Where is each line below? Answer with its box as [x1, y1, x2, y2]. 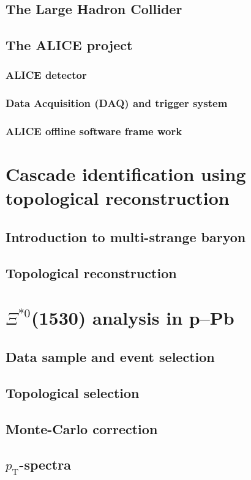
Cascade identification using [6, 161, 246, 186]
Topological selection [6, 383, 140, 402]
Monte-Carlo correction [6, 419, 158, 438]
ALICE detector [6, 67, 87, 83]
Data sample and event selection [6, 347, 215, 366]
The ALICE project [6, 35, 133, 54]
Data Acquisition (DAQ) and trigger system [6, 95, 228, 111]
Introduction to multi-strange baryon [6, 227, 246, 246]
